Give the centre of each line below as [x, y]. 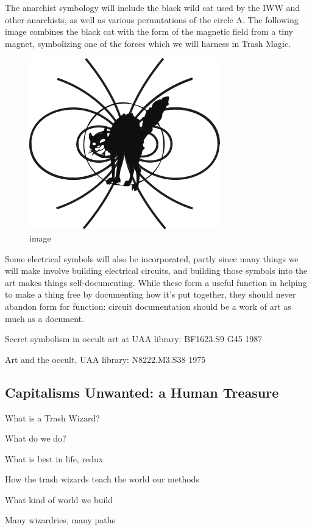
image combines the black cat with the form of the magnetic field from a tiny [149, 31]
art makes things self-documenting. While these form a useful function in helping [156, 282]
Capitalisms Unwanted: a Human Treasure [142, 392]
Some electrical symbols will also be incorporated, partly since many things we [152, 258]
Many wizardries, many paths [60, 520]
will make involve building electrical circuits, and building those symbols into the [156, 270]
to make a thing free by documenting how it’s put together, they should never [151, 294]
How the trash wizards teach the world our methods [102, 479]
